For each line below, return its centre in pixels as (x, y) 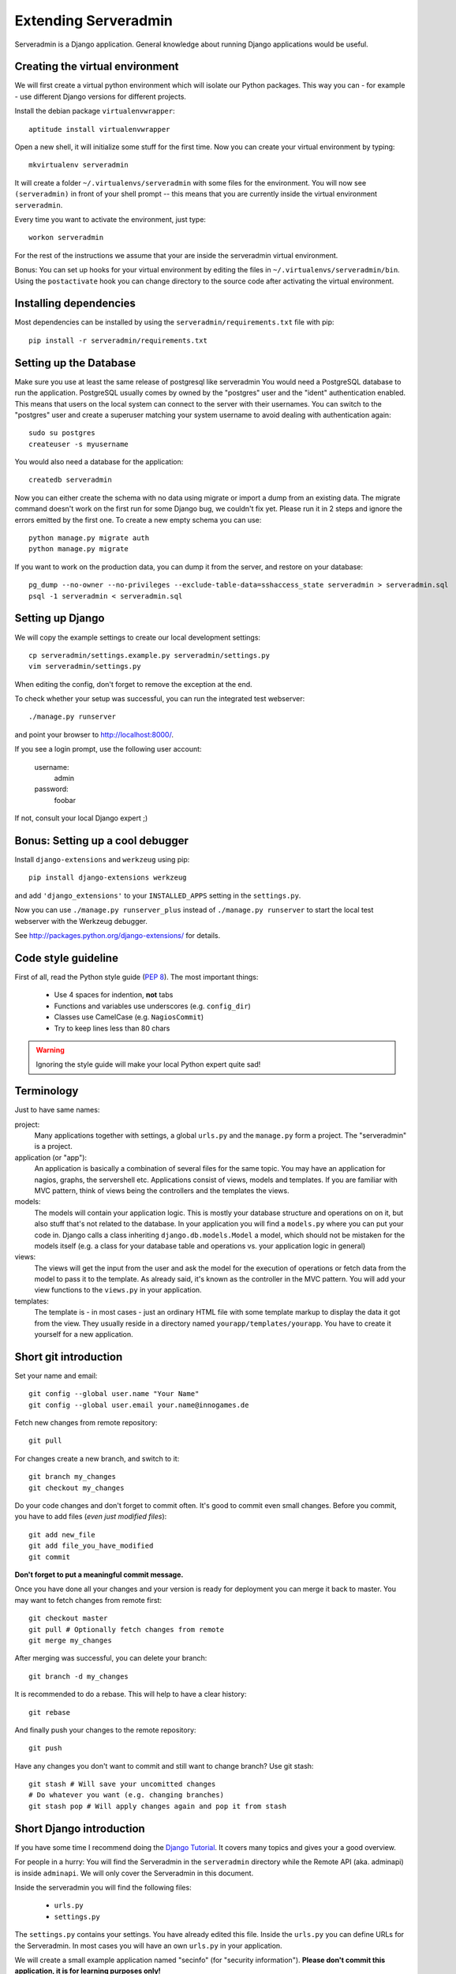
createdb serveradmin (70, 480)
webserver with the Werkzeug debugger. (81, 921)
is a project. (53, 1146)
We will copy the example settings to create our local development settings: (137, 637)
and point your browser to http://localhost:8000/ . (94, 734)
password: (51, 789)
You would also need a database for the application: (99, 462)
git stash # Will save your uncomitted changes (122, 1784)
